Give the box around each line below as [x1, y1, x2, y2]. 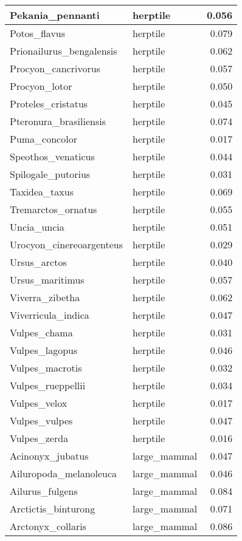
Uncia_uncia [10, 220, 64, 234]
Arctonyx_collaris [10, 519, 86, 533]
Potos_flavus [10, 26, 66, 40]
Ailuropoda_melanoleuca [10, 466, 117, 480]
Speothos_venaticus [10, 149, 95, 163]
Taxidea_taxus [10, 185, 74, 199]
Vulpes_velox [10, 396, 67, 410]
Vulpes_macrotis [10, 361, 82, 375]
